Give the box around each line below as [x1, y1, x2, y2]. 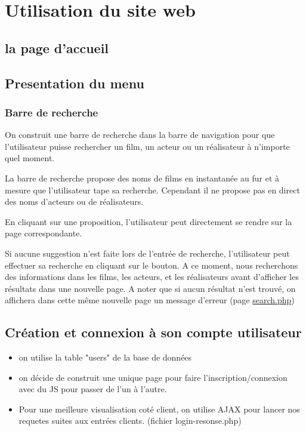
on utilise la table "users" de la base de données [18, 351, 192, 364]
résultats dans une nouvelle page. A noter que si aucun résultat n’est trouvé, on [5, 282, 296, 294]
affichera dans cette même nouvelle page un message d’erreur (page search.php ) [5, 294, 295, 306]
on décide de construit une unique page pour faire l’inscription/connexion [18, 371, 288, 383]
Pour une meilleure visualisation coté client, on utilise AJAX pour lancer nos [18, 402, 300, 415]
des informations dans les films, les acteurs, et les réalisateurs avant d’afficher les [5, 270, 299, 283]
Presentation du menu [5, 73, 144, 92]
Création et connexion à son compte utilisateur [5, 323, 302, 341]
